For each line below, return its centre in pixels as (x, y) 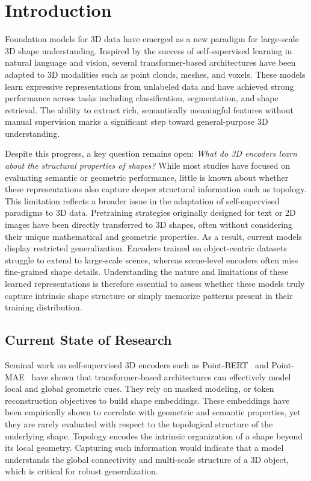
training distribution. (44, 307)
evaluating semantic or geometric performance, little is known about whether (147, 177)
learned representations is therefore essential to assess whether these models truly (155, 283)
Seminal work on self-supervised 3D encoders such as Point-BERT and (137, 364)
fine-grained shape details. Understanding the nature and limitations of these (147, 272)
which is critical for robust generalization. (82, 471)
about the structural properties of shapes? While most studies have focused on (148, 165)
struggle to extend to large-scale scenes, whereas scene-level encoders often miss (152, 259)
